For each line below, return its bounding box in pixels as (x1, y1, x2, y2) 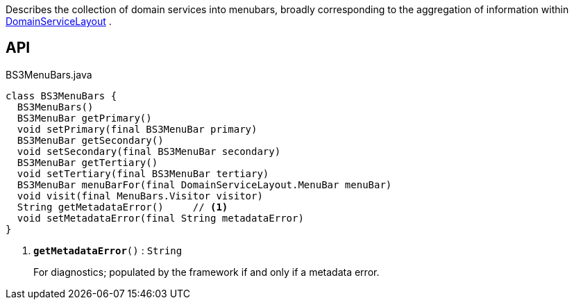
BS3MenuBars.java (6, 68, 92, 81)
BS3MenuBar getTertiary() (17, 156, 158, 168)
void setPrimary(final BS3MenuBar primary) (17, 123, 258, 135)
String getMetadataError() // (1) (17, 201, 228, 213)
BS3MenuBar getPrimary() (17, 112, 152, 124)
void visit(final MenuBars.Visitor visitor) (17, 190, 263, 201)
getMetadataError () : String (33, 244, 183, 256)
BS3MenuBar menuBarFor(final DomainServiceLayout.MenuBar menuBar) (17, 179, 392, 190)
